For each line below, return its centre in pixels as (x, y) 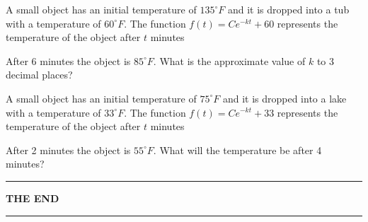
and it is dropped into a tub (288, 9)
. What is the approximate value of (229, 60)
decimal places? (39, 75)
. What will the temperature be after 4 (237, 150)
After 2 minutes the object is (68, 150)
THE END (33, 198)
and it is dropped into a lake (284, 98)
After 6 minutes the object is (68, 60)
